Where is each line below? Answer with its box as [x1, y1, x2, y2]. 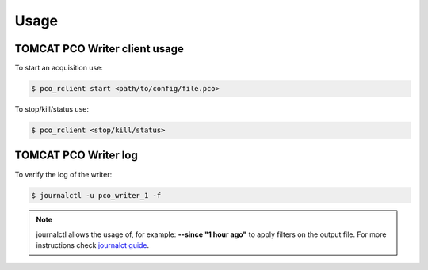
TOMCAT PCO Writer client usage [14, 42, 184, 55]
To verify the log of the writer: [14, 169, 113, 179]
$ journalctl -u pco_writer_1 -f [31, 191, 162, 200]
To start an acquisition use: [14, 63, 103, 73]
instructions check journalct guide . [36, 241, 150, 250]
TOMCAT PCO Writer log [14, 149, 138, 162]
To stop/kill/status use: [14, 105, 89, 114]
